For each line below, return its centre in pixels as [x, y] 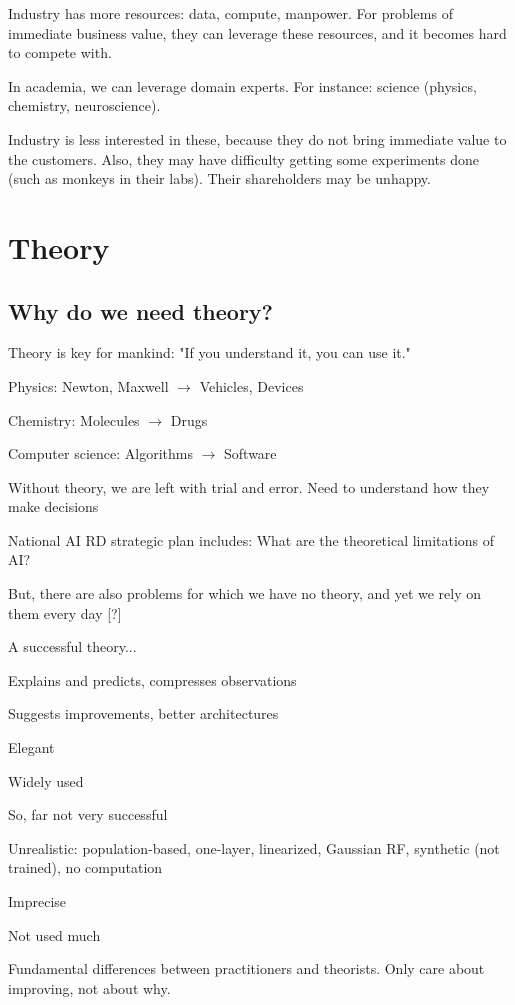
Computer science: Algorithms [100, 453]
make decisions [53, 506]
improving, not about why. [89, 987]
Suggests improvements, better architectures [143, 713]
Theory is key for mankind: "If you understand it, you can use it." [209, 352]
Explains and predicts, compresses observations [152, 679]
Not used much [54, 934]
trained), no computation [85, 867]
